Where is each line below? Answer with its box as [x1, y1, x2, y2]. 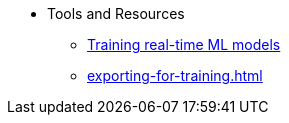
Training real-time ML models [87, 36, 281, 53]
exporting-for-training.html [87, 67, 263, 84]
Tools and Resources [47, 5, 185, 22]
